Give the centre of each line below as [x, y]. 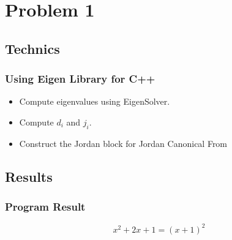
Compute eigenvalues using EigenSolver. [95, 101]
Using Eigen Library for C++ [80, 79]
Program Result [45, 207]
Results [29, 176]
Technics [32, 48]
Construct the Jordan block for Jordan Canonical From [123, 143]
